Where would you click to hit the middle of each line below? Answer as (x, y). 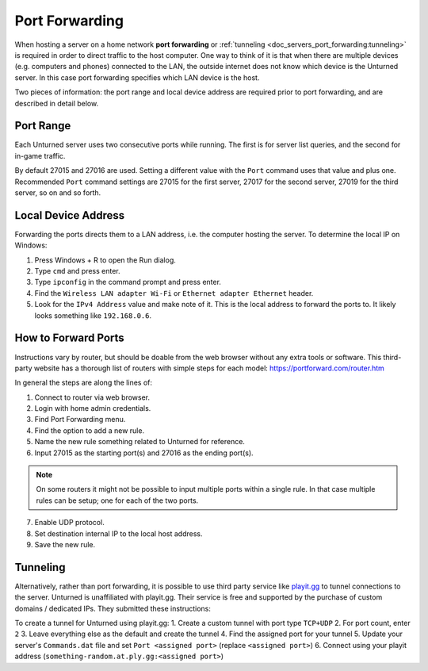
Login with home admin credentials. (93, 408)
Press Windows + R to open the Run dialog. (105, 260)
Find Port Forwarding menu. (80, 420)
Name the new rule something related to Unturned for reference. (140, 442)
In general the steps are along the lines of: (84, 383)
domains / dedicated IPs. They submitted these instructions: (113, 608)
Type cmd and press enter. (77, 271)
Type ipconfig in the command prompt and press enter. (128, 282)
